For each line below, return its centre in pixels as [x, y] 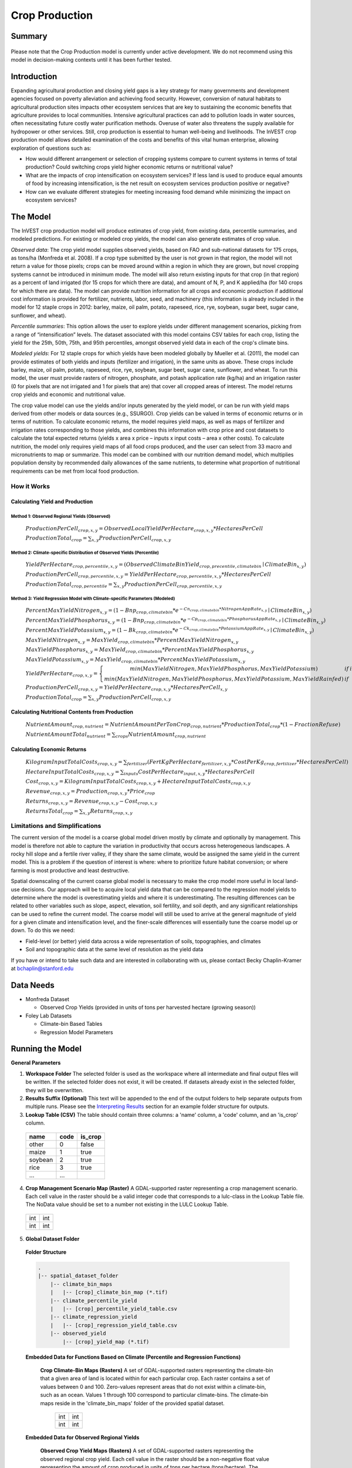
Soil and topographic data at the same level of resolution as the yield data [114, 950]
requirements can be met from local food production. [75, 471]
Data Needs [33, 985]
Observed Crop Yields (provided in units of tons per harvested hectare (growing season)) [148, 1008]
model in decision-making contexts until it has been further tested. [91, 59]
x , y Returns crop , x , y [108, 812]
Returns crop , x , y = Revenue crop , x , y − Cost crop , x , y [92, 802]
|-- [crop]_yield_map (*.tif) [106, 1341]
